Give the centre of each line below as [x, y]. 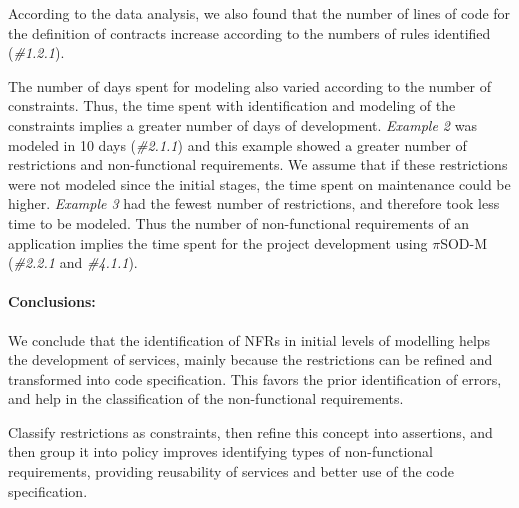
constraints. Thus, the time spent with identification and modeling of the [232, 105]
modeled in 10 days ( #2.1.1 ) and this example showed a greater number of [237, 144]
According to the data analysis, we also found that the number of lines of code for [259, 13]
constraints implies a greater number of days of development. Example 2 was [242, 124]
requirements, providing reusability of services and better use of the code [231, 471]
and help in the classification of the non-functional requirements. [206, 398]
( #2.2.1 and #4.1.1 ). [73, 262]
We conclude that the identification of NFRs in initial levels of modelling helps [249, 339]
